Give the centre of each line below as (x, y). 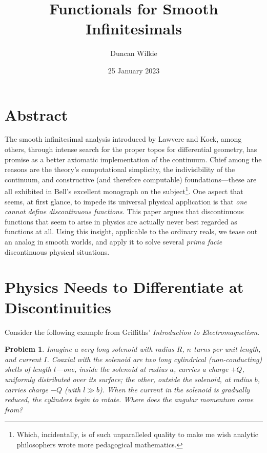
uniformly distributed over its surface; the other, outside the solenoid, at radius (128, 379)
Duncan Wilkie (134, 53)
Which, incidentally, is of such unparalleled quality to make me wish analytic (138, 434)
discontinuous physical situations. (57, 251)
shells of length (28, 369)
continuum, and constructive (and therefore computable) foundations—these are (131, 179)
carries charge (26, 389)
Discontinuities (58, 307)
